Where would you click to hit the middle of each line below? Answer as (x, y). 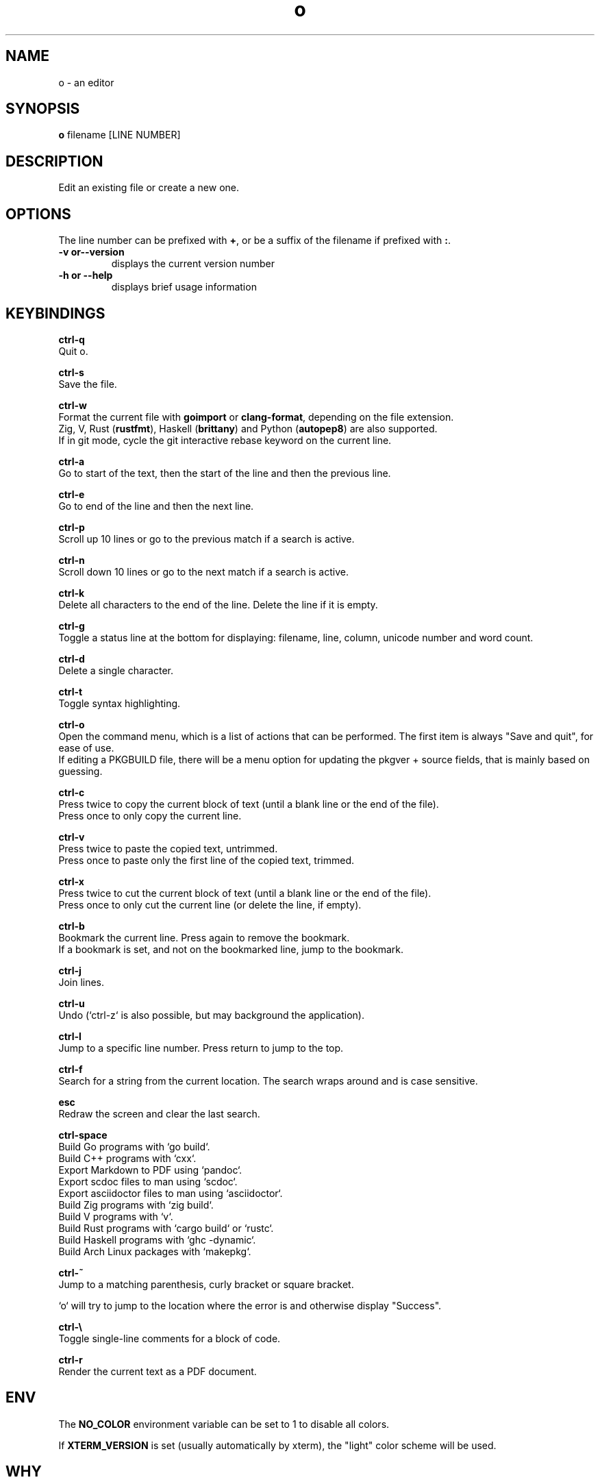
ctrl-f (71, 1069)
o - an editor (86, 82)
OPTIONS (38, 214)
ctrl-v (72, 837)
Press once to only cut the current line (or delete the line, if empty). (210, 904)
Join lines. (82, 982)
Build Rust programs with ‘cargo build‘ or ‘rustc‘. (166, 1228)
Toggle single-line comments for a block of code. (170, 1338)
